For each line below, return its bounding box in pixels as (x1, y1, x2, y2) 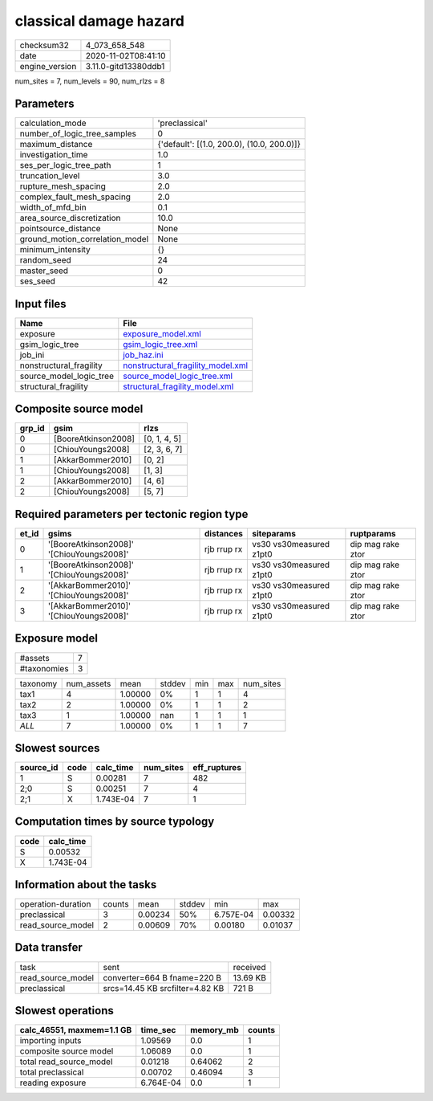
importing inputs (19, 1035, 82, 1046)
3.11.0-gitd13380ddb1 (85, 60, 165, 71)
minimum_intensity (19, 244, 91, 255)
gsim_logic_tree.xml (123, 338, 198, 349)
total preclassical (19, 1066, 84, 1078)
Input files (14, 297, 67, 311)
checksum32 (19, 39, 70, 51)
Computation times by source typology (14, 815, 215, 829)
